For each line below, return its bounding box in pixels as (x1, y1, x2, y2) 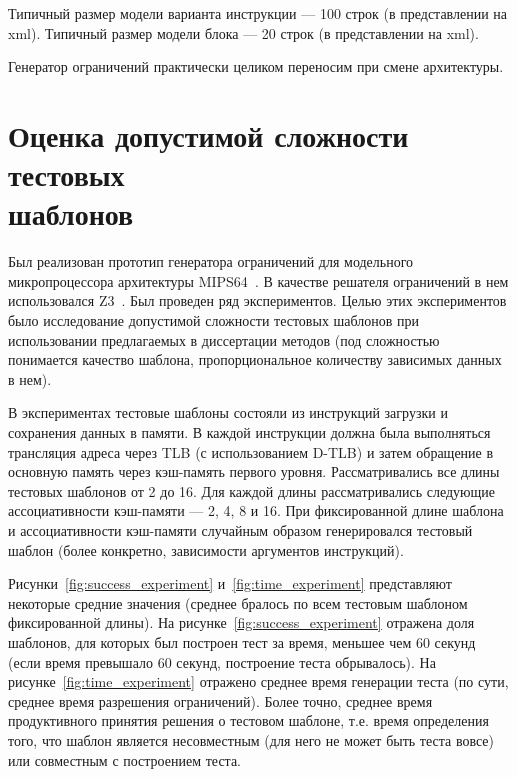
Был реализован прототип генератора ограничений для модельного (8, 251, 414, 272)
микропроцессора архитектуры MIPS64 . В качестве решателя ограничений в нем (8, 270, 509, 291)
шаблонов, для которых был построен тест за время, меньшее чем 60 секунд (8, 631, 476, 652)
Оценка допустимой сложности (8, 114, 409, 155)
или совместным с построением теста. (8, 749, 242, 770)
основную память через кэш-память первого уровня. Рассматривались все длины (8, 461, 500, 482)
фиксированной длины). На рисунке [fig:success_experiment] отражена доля (8, 612, 475, 633)
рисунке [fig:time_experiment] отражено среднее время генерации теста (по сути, (8, 671, 509, 692)
